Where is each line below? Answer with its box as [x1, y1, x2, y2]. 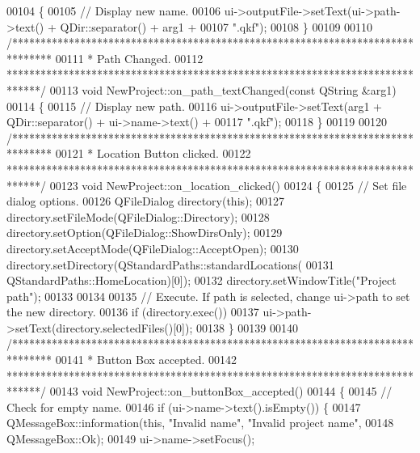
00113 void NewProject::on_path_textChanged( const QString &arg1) [49, 81, 397, 98]
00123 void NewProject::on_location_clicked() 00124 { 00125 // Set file [49, 176, 407, 193]
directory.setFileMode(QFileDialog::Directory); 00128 [6, 208, 270, 225]
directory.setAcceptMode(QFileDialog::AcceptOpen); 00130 [6, 239, 299, 256]
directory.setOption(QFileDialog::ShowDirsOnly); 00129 [6, 224, 283, 241]
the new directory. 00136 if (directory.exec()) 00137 [6, 303, 259, 320]
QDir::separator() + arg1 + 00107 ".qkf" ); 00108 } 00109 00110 [60, 18, 373, 35]
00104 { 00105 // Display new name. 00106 [6, 2, 221, 19]
